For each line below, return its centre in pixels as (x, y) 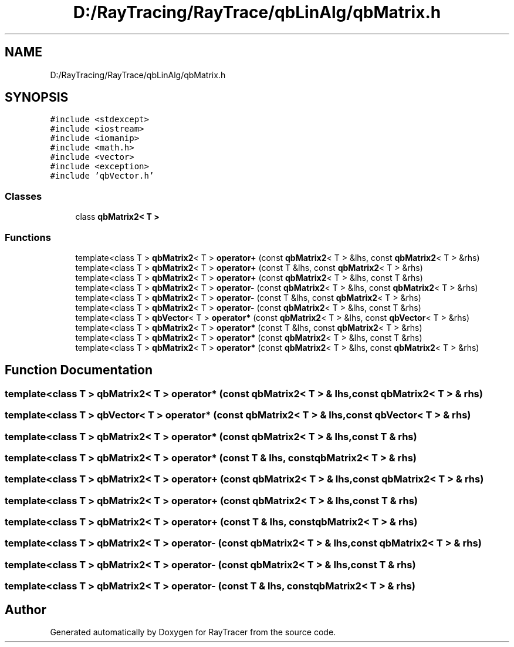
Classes (23, 196)
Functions (28, 237)
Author (26, 609)
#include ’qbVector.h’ (102, 176)
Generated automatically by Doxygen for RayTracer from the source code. (193, 632)
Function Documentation (79, 370)
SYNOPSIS (37, 98)
